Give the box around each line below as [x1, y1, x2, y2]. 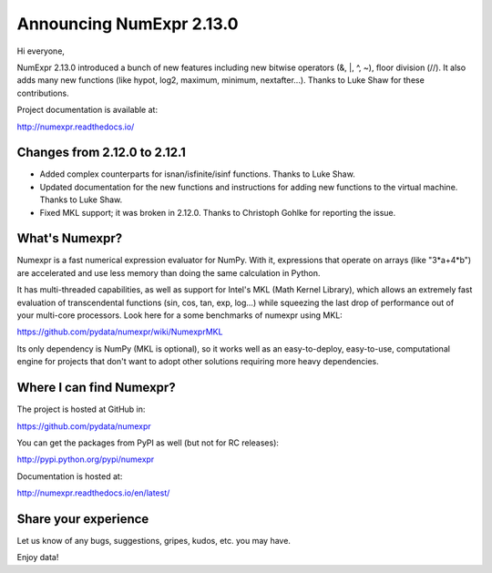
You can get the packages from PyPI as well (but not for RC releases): [16, 437, 280, 448]
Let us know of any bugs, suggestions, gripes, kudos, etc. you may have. [16, 535, 292, 546]
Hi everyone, [16, 46, 66, 56]
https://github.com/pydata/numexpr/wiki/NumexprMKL [16, 326, 223, 337]
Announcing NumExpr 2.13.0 [16, 14, 239, 34]
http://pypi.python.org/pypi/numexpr [16, 454, 155, 465]
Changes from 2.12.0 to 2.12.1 [16, 145, 187, 160]
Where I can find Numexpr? [16, 380, 177, 395]
